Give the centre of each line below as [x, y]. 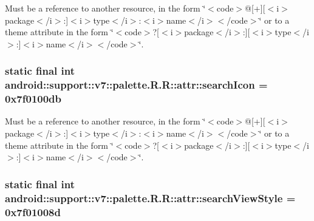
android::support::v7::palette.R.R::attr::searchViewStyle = [150, 198]
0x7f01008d [33, 212]
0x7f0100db [33, 99]
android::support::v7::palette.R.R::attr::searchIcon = [136, 85]
